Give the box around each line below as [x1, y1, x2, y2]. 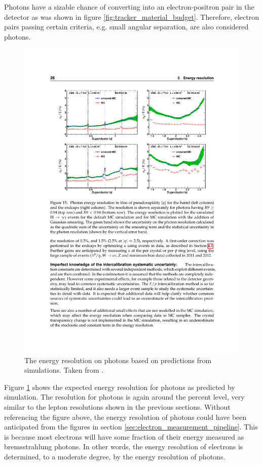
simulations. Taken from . [24, 365, 104, 375]
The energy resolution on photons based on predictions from [24, 354, 212, 365]
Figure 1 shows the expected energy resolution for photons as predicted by [4, 381, 235, 392]
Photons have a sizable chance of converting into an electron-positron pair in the [4, 2, 254, 12]
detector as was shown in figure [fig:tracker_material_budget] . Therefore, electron [4, 11, 259, 22]
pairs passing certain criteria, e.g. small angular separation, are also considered [4, 21, 249, 32]
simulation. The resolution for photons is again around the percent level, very [4, 391, 245, 402]
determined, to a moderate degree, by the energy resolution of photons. [4, 451, 226, 461]
